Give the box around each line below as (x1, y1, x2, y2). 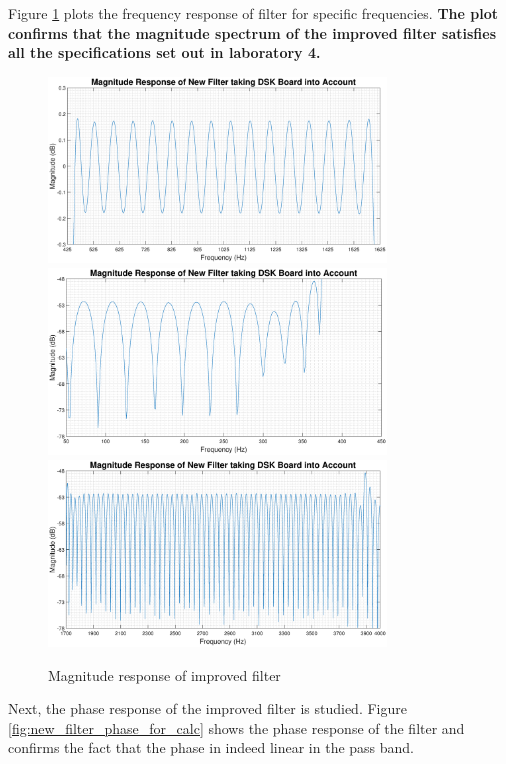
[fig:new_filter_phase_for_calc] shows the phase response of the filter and (8, 717, 465, 738)
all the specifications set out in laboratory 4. (8, 42, 321, 63)
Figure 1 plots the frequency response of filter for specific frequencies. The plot (8, 3, 498, 23)
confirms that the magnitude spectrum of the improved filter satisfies (8, 22, 496, 43)
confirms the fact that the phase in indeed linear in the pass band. (8, 737, 415, 758)
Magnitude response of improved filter (48, 664, 281, 685)
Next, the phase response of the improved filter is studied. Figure (8, 698, 407, 719)
